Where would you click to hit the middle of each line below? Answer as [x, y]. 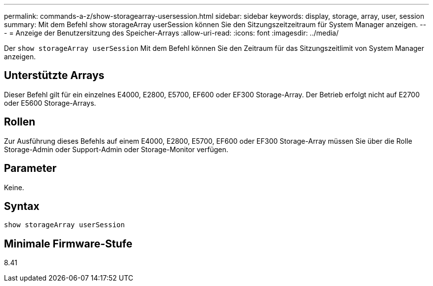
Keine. [14, 187]
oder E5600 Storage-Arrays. [50, 103]
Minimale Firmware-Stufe [68, 244]
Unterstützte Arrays [54, 76]
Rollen [20, 122]
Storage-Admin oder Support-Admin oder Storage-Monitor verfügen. [116, 149]
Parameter [30, 168]
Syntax [22, 206]
